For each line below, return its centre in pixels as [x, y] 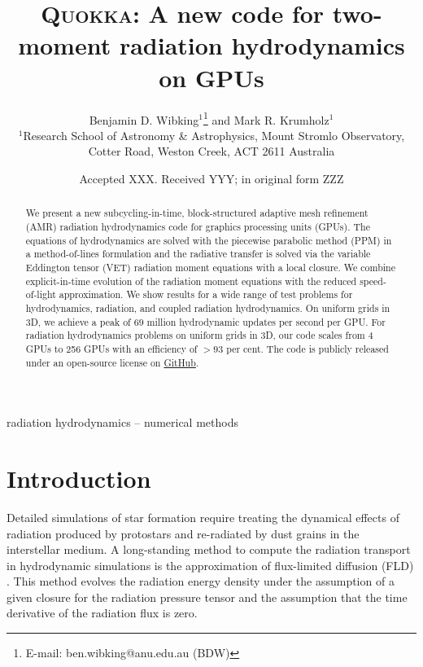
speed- [373, 281]
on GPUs [211, 77]
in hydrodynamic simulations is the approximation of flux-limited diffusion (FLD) [210, 565]
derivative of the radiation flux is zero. [102, 613]
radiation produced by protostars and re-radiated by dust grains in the [183, 533]
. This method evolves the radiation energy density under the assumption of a [201, 581]
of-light [41, 294]
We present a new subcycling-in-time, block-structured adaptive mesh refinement [197, 213]
